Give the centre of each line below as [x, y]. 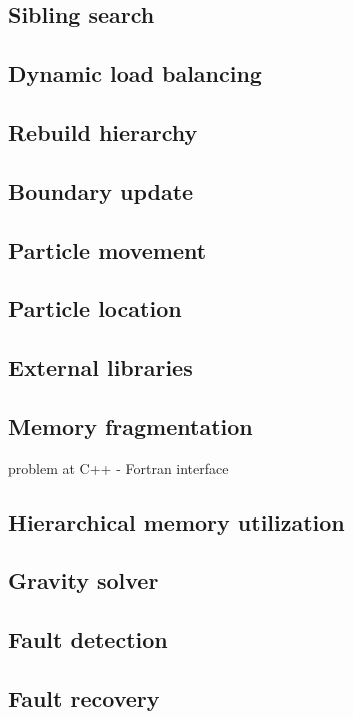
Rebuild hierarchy [103, 131]
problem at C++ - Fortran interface [118, 467]
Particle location [95, 308]
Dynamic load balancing [135, 73]
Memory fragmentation [130, 425]
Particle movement [107, 249]
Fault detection [88, 639]
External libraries [100, 367]
